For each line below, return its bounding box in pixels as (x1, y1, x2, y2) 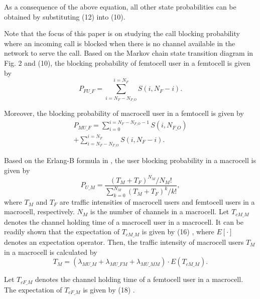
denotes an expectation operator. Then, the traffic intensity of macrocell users (4, 236, 244, 247)
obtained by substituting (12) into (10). (4, 11, 125, 22)
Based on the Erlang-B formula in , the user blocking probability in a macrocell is (4, 155, 256, 165)
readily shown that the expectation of (4, 226, 119, 237)
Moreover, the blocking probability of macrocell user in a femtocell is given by (4, 108, 244, 118)
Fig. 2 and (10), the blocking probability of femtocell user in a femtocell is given (4, 57, 250, 68)
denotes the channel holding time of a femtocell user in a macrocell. (35, 274, 243, 284)
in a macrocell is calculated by (4, 246, 97, 257)
